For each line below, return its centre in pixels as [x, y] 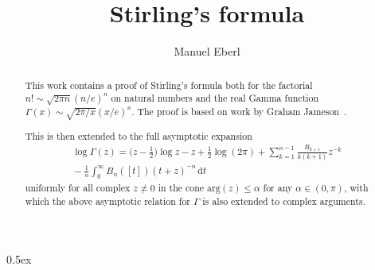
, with [356, 187]
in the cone [181, 187]
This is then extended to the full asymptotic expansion [139, 136]
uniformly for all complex [78, 187]
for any [278, 187]
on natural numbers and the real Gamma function [215, 98]
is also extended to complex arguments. [284, 201]
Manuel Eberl [207, 51]
